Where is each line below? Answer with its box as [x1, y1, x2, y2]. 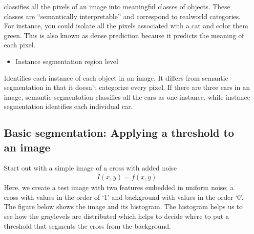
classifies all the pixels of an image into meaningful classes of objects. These [4, 1, 231, 11]
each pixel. [4, 40, 36, 50]
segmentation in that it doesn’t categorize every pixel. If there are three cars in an [4, 82, 250, 92]
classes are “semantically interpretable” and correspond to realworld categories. [4, 11, 241, 21]
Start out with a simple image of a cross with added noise [4, 162, 177, 172]
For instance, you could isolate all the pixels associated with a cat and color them [4, 21, 248, 31]
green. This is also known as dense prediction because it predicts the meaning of [4, 30, 244, 40]
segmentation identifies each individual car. [4, 101, 133, 111]
